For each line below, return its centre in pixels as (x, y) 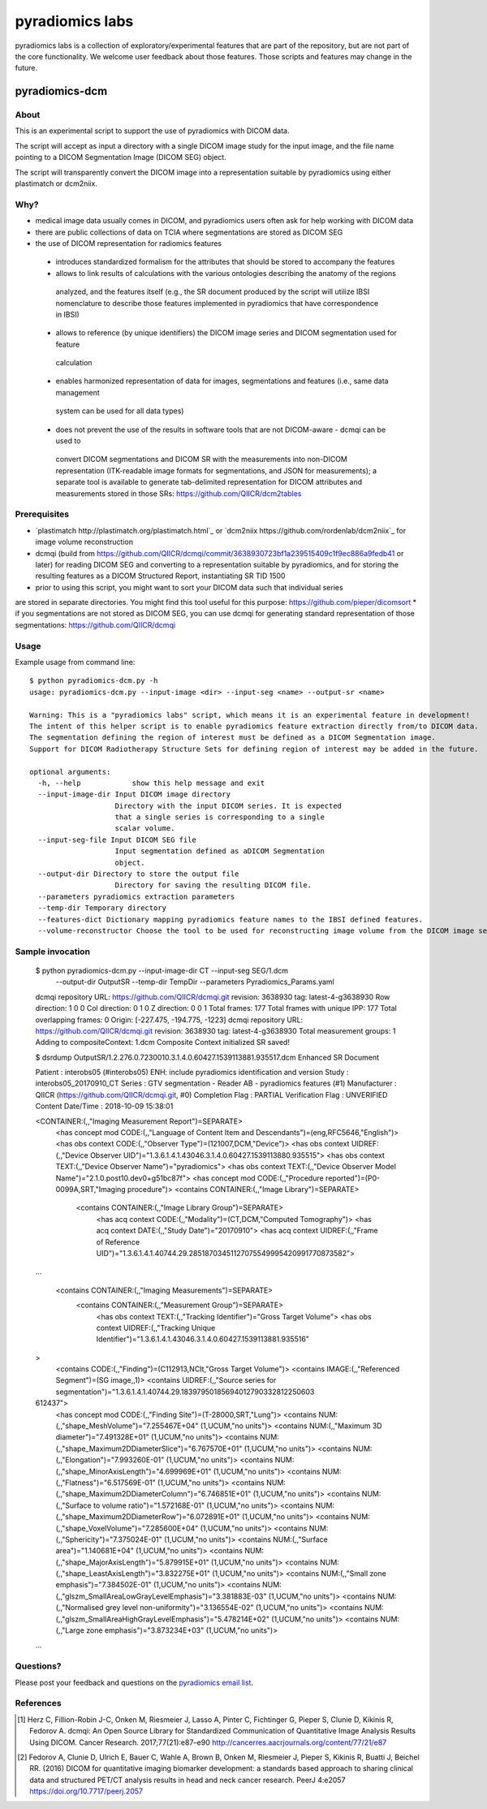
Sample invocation (53, 952)
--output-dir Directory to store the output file (138, 874)
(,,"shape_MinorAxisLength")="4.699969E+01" (134, 1471)
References (38, 1703)
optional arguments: (70, 772)
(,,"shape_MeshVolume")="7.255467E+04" (127, 1426)
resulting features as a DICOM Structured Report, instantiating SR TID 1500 (160, 576)
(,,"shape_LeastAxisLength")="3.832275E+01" (133, 1574)
